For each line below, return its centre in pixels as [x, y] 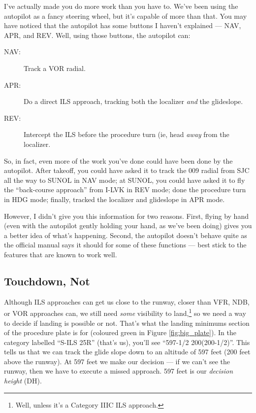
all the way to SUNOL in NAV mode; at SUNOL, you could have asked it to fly [125, 180]
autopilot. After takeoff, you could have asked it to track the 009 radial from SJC [127, 170]
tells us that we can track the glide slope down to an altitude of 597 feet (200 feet [127, 352]
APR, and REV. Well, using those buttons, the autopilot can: [97, 35]
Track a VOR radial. [55, 68]
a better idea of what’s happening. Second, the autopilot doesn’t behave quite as [126, 235]
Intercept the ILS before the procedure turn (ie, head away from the [127, 134]
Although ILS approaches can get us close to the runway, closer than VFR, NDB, [127, 301]
